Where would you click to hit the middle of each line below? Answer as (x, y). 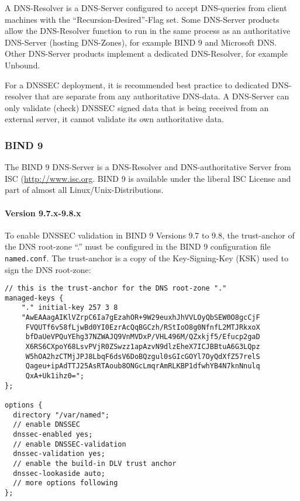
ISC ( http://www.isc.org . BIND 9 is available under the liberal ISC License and (148, 178)
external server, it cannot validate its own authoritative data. (114, 119)
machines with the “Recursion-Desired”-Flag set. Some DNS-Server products (142, 19)
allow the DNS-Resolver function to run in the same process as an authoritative (148, 31)
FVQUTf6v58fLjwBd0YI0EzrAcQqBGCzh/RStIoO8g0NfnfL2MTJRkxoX (143, 327)
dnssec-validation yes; (59, 454)
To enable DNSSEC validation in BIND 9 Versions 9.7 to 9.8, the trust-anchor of (150, 235)
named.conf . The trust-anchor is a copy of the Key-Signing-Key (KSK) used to (146, 258)
